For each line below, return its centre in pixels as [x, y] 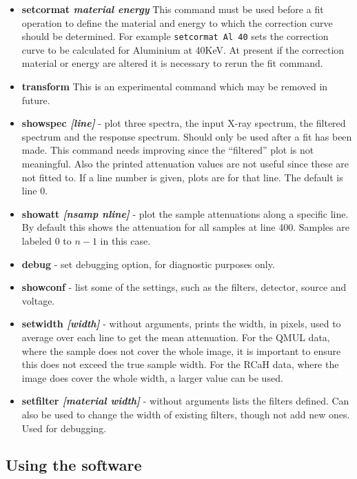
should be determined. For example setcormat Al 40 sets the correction [175, 36]
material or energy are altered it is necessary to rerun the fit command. [172, 63]
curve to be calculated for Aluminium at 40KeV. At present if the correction [183, 49]
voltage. [38, 300]
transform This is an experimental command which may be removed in [175, 86]
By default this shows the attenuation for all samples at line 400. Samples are [185, 227]
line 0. [35, 191]
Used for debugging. [64, 428]
